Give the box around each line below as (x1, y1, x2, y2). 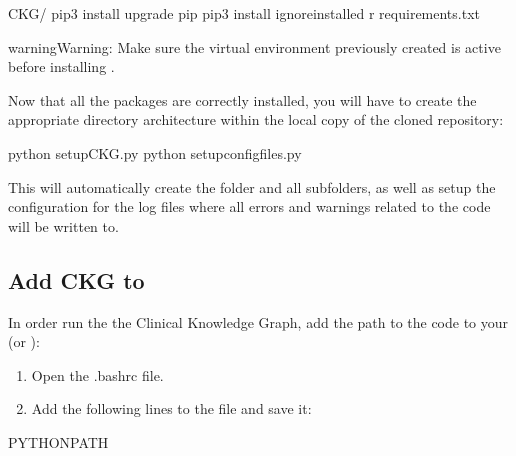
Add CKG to (8, 264, 145, 295)
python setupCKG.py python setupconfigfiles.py (8, 142, 302, 163)
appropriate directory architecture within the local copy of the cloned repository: (8, 109, 504, 130)
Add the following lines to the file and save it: (31, 398, 312, 419)
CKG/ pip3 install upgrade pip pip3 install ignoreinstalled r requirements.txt (8, 3, 481, 23)
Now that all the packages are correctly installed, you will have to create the (8, 89, 477, 110)
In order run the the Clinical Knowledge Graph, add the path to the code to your (8, 311, 509, 332)
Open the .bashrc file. (31, 364, 164, 385)
